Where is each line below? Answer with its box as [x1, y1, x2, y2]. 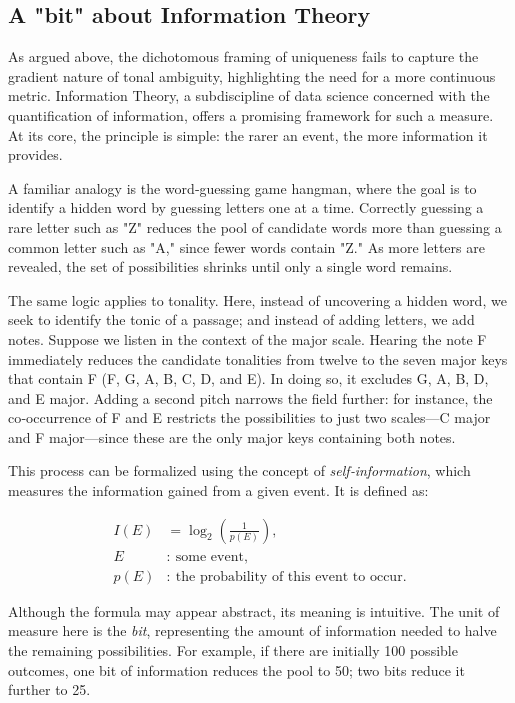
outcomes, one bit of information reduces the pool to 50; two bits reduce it [8, 659, 465, 680]
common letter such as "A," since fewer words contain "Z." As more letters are [8, 236, 485, 257]
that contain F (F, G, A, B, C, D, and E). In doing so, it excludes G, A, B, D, [8, 368, 489, 389]
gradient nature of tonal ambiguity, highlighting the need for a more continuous [8, 65, 496, 86]
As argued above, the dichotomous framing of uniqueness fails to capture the [8, 46, 479, 67]
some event [175, 549, 244, 564]
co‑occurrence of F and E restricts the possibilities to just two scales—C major [8, 407, 491, 428]
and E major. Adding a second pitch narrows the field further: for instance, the [8, 387, 493, 408]
